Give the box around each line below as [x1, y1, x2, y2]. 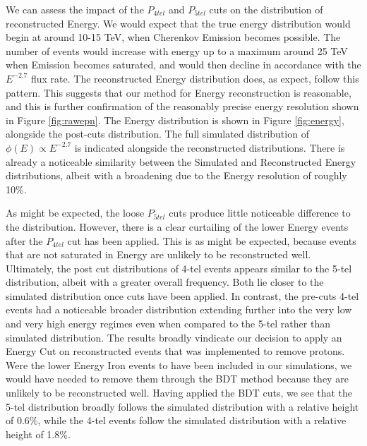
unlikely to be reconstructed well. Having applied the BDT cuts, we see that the [6, 385, 353, 400]
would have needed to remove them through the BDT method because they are [6, 371, 349, 386]
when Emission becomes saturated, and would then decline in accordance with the [6, 57, 361, 72]
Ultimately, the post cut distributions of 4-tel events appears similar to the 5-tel [6, 260, 352, 275]
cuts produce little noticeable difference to [169, 205, 351, 220]
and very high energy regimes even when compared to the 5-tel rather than [6, 316, 330, 331]
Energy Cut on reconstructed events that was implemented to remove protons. [6, 344, 345, 358]
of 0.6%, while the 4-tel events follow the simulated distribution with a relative [6, 413, 347, 428]
